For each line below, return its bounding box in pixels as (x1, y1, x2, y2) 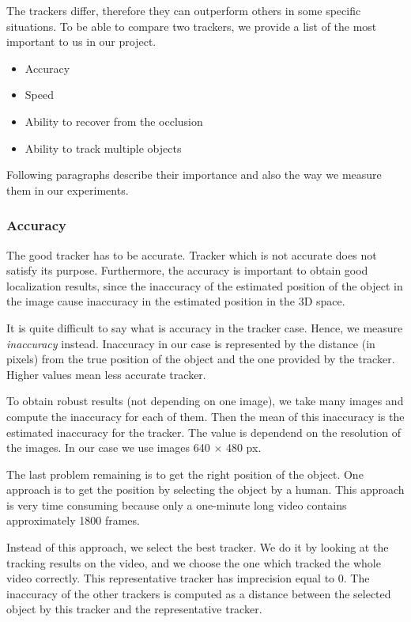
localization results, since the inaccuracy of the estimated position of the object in (6, 277, 403, 294)
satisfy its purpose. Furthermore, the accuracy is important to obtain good (6, 262, 368, 279)
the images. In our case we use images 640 (6, 439, 210, 456)
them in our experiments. (6, 181, 129, 198)
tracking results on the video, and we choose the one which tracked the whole (6, 554, 381, 571)
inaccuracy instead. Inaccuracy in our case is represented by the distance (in (6, 335, 375, 351)
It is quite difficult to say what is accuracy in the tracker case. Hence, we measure (6, 319, 403, 336)
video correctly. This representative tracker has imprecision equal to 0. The (6, 570, 370, 586)
